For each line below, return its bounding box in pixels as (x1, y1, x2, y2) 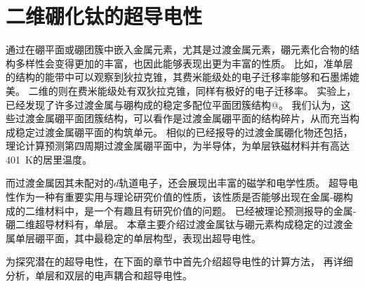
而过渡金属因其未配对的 (6, 175, 114, 190)
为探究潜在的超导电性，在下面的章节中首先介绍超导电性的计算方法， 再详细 (6, 254, 353, 269)
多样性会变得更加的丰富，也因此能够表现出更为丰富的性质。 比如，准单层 (15, 55, 353, 70)
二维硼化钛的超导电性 (6, 1, 203, 30)
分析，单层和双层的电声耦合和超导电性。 (6, 268, 192, 283)
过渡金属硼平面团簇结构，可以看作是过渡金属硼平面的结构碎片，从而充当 (15, 111, 350, 126)
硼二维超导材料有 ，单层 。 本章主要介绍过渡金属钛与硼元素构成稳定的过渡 (6, 217, 343, 232)
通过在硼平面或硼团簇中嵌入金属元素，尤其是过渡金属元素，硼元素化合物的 (6, 42, 350, 57)
